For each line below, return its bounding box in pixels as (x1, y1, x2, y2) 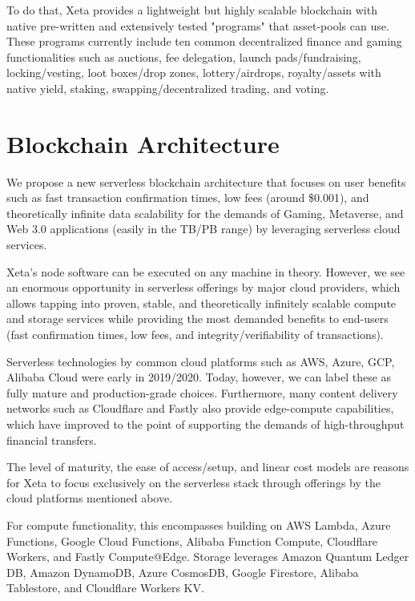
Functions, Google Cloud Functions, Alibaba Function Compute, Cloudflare (6, 532, 377, 549)
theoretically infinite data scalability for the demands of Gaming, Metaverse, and (6, 204, 404, 221)
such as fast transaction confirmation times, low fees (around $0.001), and (6, 189, 369, 206)
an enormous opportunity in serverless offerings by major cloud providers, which (6, 279, 401, 296)
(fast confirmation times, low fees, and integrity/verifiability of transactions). (6, 326, 384, 343)
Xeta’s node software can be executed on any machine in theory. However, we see (6, 263, 405, 280)
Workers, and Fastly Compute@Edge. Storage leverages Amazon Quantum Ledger (6, 548, 409, 565)
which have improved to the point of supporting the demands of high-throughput (6, 416, 405, 432)
